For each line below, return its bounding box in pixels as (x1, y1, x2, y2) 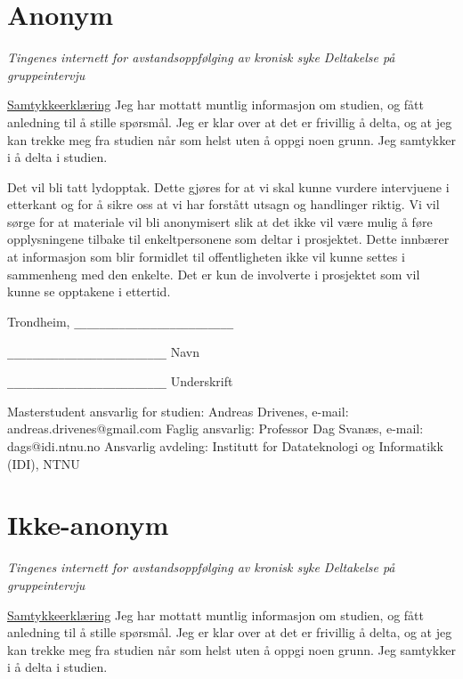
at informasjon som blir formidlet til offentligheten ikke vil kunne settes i (7, 247, 405, 266)
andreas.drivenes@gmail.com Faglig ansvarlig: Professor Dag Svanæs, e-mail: (7, 419, 424, 438)
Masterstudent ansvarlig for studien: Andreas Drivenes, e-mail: (7, 401, 349, 420)
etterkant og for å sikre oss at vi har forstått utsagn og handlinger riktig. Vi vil (7, 195, 440, 214)
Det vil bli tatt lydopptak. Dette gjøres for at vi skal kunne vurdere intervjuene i (7, 177, 450, 196)
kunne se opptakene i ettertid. (7, 282, 171, 301)
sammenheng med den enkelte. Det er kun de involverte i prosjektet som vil (7, 264, 420, 283)
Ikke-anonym (7, 506, 169, 543)
